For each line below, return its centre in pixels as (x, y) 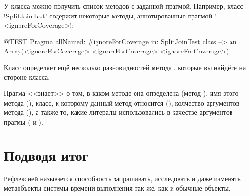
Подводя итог (46, 155)
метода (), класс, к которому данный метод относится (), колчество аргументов (122, 102)
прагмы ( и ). (24, 121)
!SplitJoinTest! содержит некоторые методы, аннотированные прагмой (108, 15)
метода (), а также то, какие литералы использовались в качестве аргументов (118, 112)
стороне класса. (27, 77)
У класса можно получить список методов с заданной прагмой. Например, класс (124, 6)
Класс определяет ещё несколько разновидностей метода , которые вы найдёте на (125, 67)
